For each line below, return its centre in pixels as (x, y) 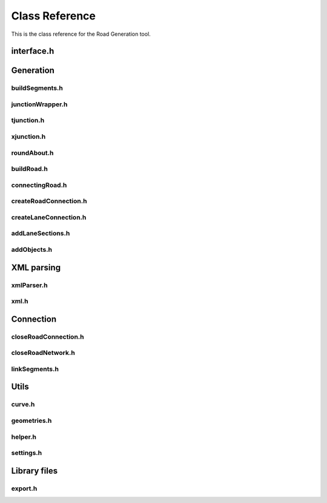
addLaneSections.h (41, 234)
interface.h (33, 51)
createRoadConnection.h (49, 201)
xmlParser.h (29, 285)
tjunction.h (28, 120)
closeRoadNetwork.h (43, 353)
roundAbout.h (32, 153)
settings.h (27, 453)
